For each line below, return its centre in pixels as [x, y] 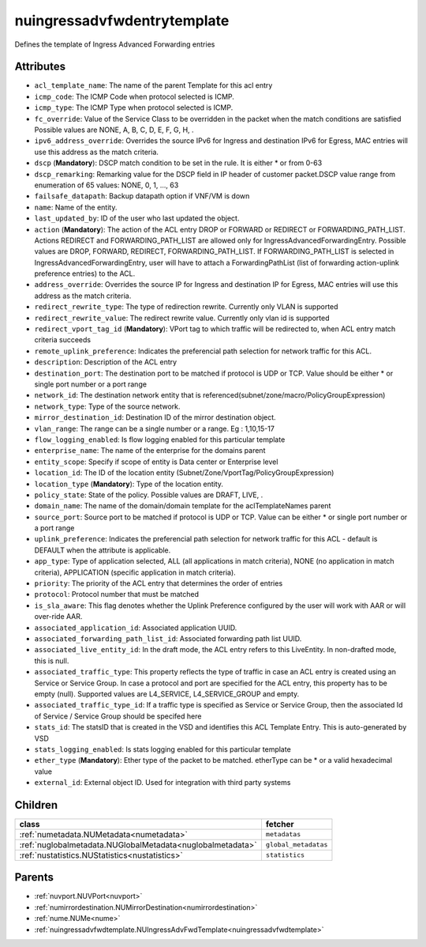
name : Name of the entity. [76, 207]
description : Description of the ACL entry [106, 362]
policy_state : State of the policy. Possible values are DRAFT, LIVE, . [149, 495]
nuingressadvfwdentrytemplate [122, 21]
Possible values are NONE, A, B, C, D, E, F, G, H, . [114, 130]
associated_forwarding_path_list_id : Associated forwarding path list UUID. [168, 638]
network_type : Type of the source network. [107, 406]
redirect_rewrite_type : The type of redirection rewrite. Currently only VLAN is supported [186, 307]
